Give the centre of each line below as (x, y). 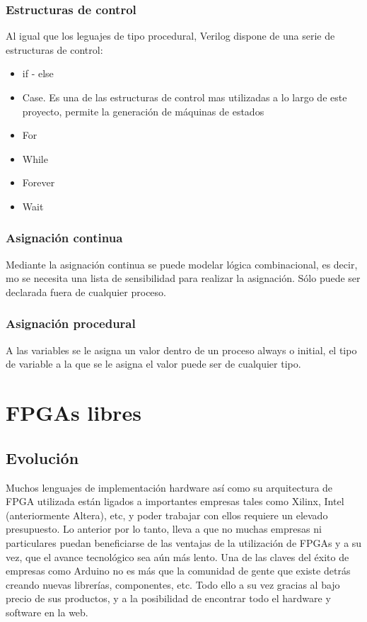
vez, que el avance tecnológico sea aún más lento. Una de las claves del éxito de (177, 556)
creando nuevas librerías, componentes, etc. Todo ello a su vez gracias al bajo (173, 584)
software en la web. (47, 612)
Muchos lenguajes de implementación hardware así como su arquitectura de (169, 487)
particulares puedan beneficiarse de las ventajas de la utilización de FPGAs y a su (184, 542)
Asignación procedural (71, 323)
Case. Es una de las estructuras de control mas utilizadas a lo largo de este (185, 97)
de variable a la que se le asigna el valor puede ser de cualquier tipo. (153, 364)
